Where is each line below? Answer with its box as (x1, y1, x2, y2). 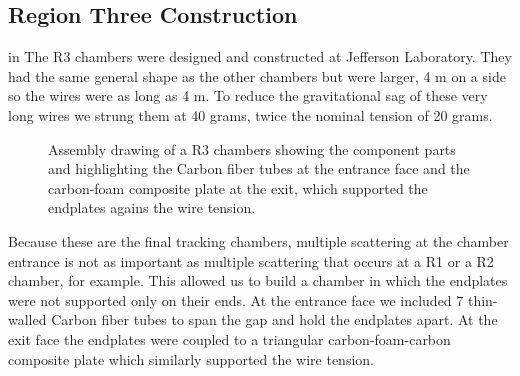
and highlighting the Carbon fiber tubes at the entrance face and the (48, 158, 470, 179)
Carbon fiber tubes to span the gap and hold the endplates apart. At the (51, 309, 498, 330)
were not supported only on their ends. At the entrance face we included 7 (8, 289, 464, 310)
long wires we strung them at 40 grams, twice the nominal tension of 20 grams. (8, 104, 493, 125)
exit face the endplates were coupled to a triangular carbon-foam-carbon (8, 328, 451, 349)
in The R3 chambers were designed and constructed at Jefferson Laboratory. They (8, 46, 512, 67)
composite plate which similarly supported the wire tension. (8, 348, 374, 369)
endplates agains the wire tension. (48, 197, 256, 218)
